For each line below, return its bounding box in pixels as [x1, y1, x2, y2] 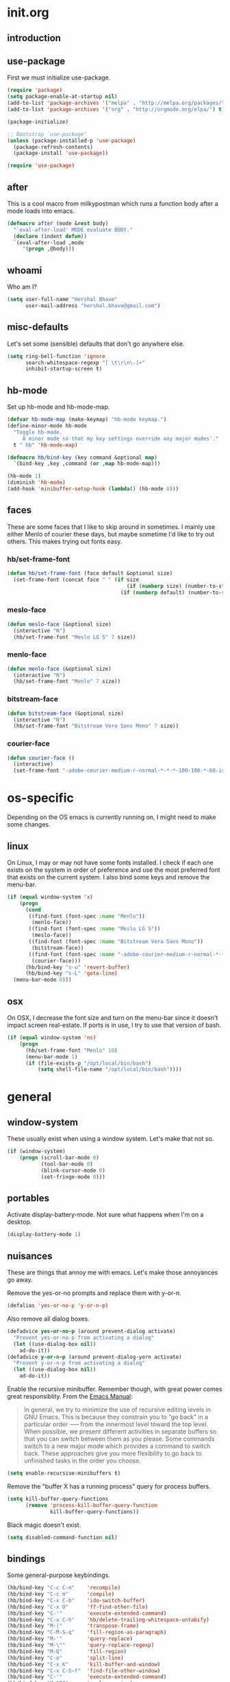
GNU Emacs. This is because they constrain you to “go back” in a [23, 1413, 209, 1421]
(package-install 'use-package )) [13, 150, 109, 157]
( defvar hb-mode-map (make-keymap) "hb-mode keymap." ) [7, 416, 167, 423]
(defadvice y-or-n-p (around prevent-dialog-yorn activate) [7, 1353, 183, 1360]
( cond [25, 906, 41, 913]
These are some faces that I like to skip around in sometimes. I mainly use [7, 523, 216, 531]
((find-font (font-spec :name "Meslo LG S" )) [28, 925, 161, 932]
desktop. [7, 1218, 32, 1226]
